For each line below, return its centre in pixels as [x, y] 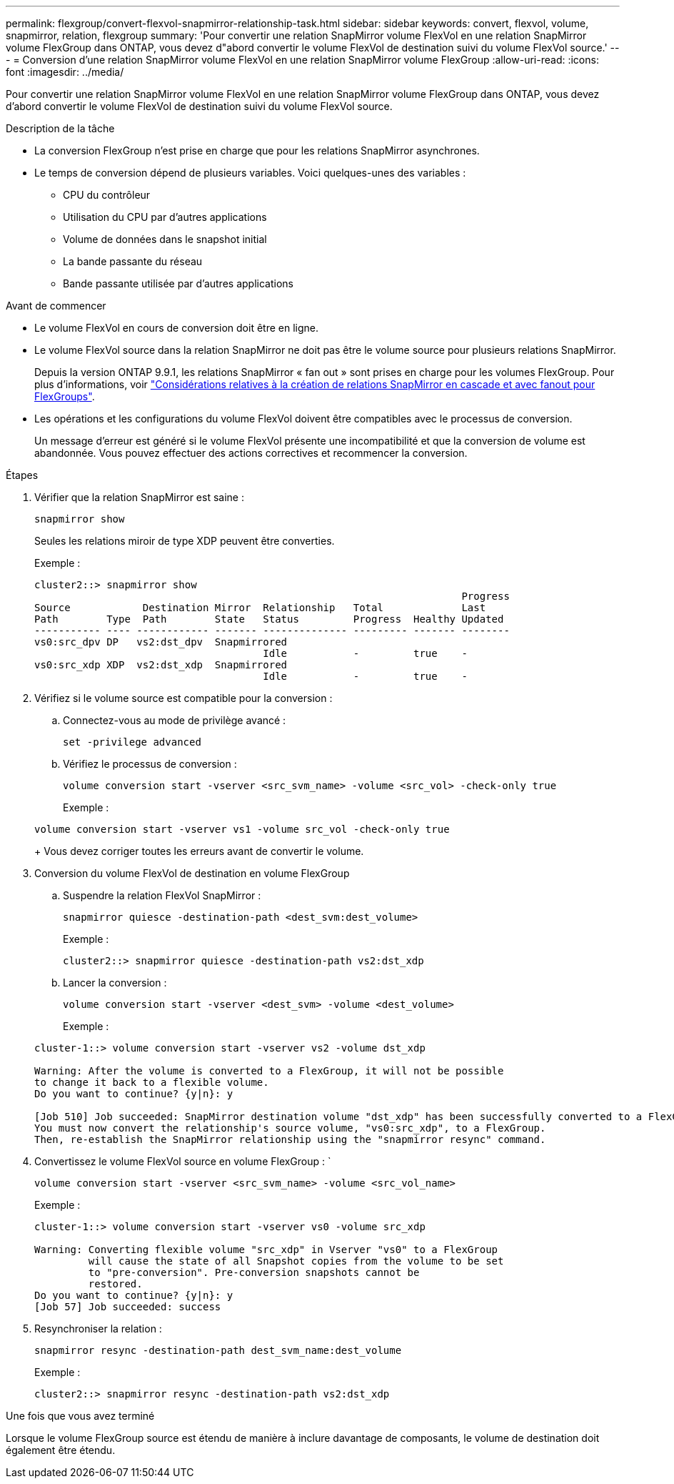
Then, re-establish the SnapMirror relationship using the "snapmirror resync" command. [290, 1139]
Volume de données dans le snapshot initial [165, 239]
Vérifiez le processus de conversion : [150, 764]
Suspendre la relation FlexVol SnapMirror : [162, 895]
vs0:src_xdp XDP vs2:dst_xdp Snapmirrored [161, 665]
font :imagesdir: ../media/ [65, 72]
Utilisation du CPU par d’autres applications [165, 217]
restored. [115, 1284]
